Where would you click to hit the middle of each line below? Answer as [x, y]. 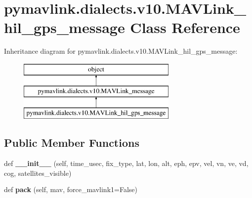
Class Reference [185, 27]
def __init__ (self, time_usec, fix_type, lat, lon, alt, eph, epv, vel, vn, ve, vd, [126, 163]
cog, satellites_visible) [38, 173]
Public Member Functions [72, 143]
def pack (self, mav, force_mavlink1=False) [71, 189]
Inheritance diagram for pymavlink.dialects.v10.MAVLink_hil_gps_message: [121, 51]
